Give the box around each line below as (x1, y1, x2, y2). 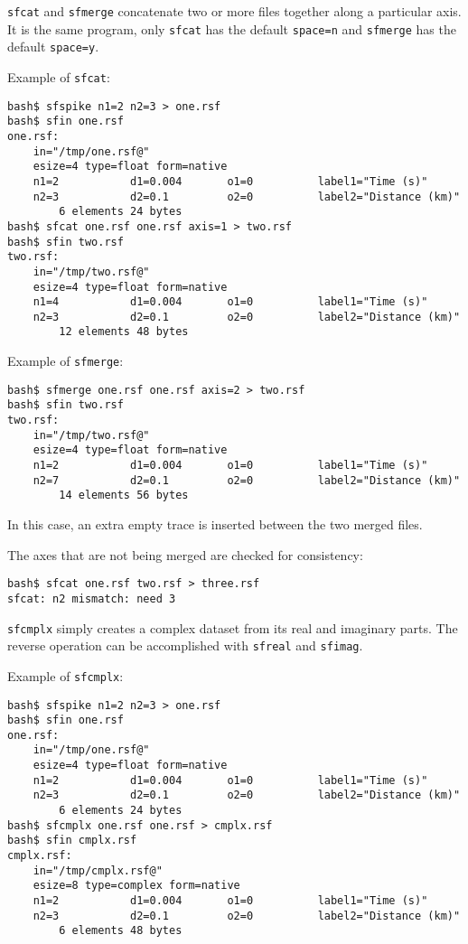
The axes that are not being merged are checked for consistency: (7, 545, 363, 564)
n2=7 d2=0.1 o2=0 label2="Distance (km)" (33, 473, 461, 487)
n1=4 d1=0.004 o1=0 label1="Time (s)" (33, 295, 428, 309)
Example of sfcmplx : (7, 666, 124, 685)
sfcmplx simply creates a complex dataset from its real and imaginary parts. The (7, 618, 458, 637)
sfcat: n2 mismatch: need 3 (7, 592, 176, 605)
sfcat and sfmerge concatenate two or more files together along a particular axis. (7, 2, 462, 20)
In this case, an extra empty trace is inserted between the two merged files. (7, 515, 423, 534)
